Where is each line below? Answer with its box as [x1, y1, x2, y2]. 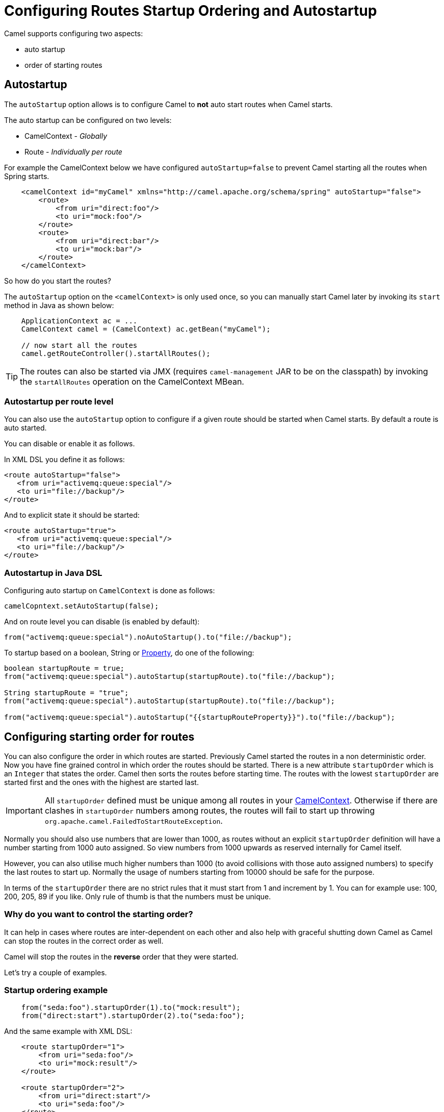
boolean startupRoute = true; [4, 664, 125, 673]
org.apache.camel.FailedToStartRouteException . [44, 815, 223, 826]
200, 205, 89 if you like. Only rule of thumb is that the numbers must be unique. [4, 892, 271, 901]
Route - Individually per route [24, 147, 122, 156]
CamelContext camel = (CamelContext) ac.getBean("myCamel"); [21, 324, 271, 333]
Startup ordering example [4, 985, 108, 996]
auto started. [4, 423, 47, 433]
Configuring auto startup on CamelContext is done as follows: [4, 586, 215, 595]
